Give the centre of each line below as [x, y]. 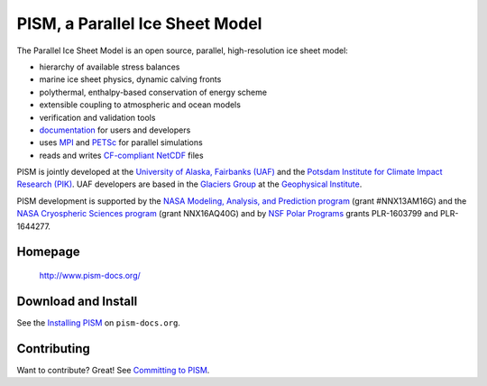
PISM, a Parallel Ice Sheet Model [139, 23]
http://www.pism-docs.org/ [90, 276]
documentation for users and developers [115, 130]
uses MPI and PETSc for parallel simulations [121, 142]
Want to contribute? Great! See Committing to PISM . [113, 370]
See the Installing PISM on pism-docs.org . [98, 322]
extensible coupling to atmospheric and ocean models [140, 105]
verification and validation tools [97, 117]
